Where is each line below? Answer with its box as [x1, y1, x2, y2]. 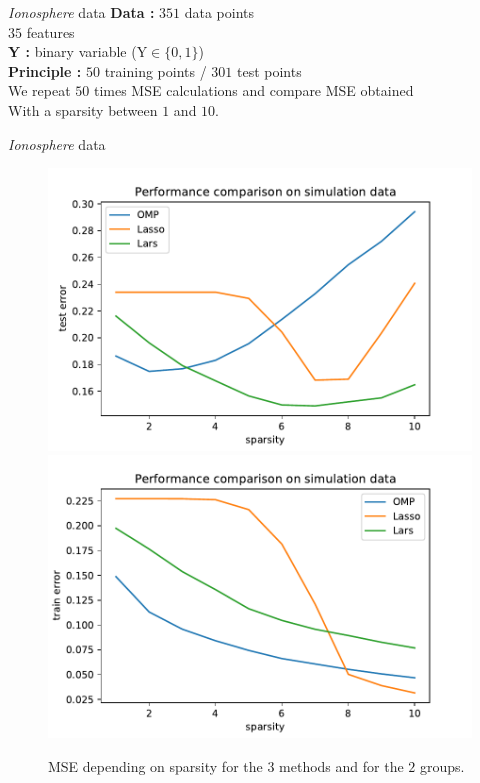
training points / [104, 60, 207, 81]
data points [184, 2, 255, 22]
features [26, 21, 75, 42]
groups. [419, 755, 465, 776]
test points [236, 60, 302, 81]
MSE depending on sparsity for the [48, 755, 263, 776]
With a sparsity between [8, 99, 158, 120]
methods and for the [279, 755, 404, 776]
